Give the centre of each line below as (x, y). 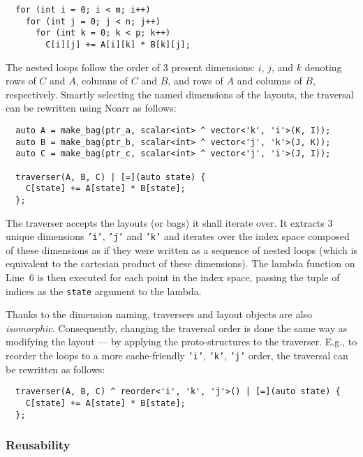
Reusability (38, 445)
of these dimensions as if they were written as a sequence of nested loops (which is (181, 249)
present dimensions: (213, 67)
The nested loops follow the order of (83, 67)
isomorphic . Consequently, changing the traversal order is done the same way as (177, 328)
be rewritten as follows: (55, 369)
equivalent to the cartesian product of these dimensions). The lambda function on (180, 263)
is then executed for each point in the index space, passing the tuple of (188, 277)
